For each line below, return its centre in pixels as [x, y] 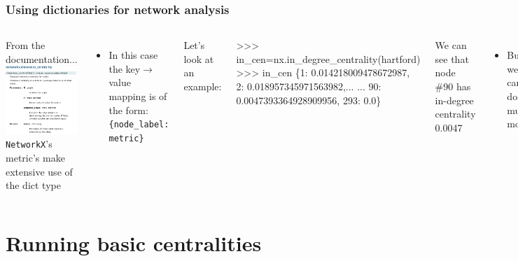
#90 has [453, 86]
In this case [133, 55]
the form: [128, 110]
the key [125, 68]
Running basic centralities [134, 243]
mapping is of [138, 96]
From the [26, 45]
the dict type [33, 185]
